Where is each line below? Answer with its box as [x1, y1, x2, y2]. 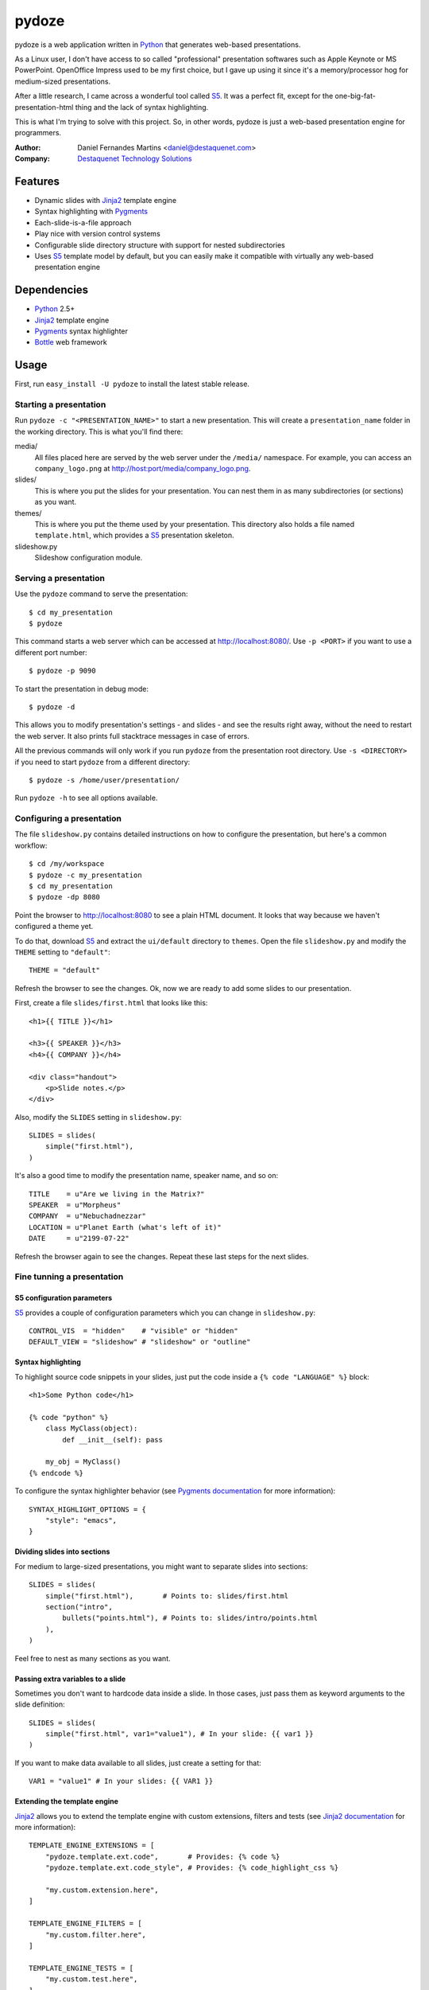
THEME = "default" [29, 966, 101, 975]
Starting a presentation [14, 399, 106, 410]
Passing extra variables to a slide [14, 1674, 126, 1684]
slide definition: [14, 1699, 65, 1709]
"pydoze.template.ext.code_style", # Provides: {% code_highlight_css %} [44, 1863, 339, 1872]
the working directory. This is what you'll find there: [14, 427, 184, 436]
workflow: [14, 841, 48, 850]
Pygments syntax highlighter [34, 326, 129, 336]
